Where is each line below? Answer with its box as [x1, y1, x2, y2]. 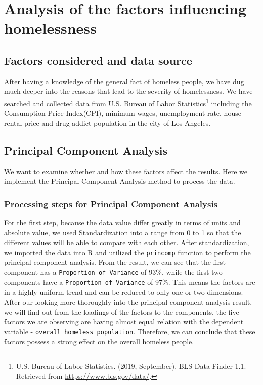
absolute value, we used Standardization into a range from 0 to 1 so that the [4, 227, 241, 237]
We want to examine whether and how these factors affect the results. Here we [4, 166, 248, 176]
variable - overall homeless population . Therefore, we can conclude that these [4, 326, 255, 336]
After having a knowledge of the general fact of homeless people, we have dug [4, 76, 244, 86]
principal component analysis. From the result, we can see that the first [4, 257, 226, 267]
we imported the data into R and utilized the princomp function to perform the [4, 247, 251, 257]
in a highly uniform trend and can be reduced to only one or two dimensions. [4, 286, 243, 297]
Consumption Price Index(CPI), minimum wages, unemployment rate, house [4, 108, 241, 118]
